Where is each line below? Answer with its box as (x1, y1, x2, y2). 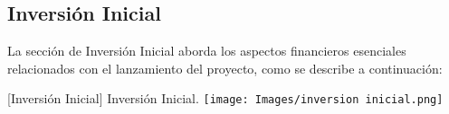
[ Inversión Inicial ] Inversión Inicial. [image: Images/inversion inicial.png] (7, 89, 444, 108)
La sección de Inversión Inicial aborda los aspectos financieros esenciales (7, 41, 406, 60)
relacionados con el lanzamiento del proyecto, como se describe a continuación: (7, 58, 443, 77)
